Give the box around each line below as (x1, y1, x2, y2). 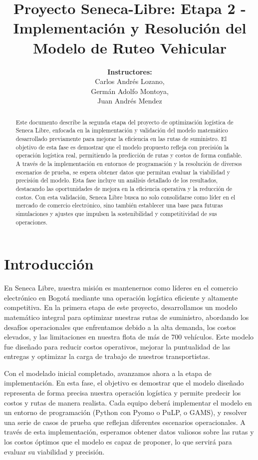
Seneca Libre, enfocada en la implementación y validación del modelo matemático (15, 126, 228, 134)
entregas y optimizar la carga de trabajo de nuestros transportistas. (4, 351, 210, 361)
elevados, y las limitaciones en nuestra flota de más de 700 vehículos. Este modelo (4, 331, 254, 342)
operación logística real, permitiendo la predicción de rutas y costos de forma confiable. (15, 151, 243, 159)
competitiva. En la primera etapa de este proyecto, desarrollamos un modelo (4, 302, 238, 312)
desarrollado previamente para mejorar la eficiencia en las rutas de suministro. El (15, 134, 227, 142)
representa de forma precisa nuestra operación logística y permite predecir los (4, 387, 241, 398)
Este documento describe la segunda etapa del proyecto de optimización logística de (15, 117, 234, 126)
